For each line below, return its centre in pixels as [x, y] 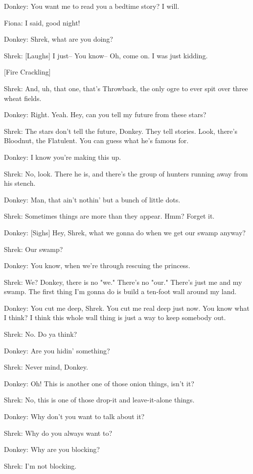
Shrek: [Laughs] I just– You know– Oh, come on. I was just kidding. [106, 55]
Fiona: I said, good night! [42, 22]
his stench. [20, 183]
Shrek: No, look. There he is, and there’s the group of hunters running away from [126, 173]
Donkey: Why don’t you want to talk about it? [74, 416]
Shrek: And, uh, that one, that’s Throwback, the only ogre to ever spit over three [126, 88]
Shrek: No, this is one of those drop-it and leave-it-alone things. [99, 400]
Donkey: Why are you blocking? [52, 449]
